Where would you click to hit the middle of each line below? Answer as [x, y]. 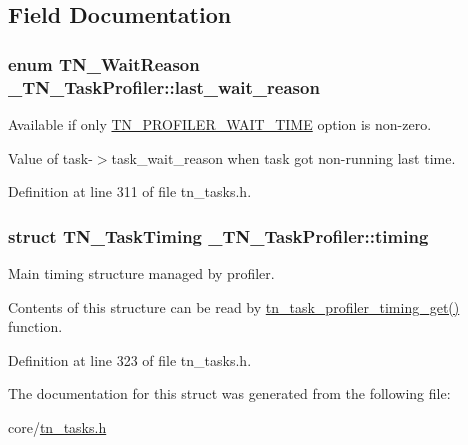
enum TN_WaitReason [104, 63]
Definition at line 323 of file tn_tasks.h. [130, 359]
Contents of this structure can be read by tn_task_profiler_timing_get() [234, 306]
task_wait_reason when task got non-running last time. [283, 157]
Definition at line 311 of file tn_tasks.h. [130, 191]
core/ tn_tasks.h [57, 426]
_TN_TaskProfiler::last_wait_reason [164, 86]
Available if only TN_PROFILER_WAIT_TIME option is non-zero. [220, 123]
